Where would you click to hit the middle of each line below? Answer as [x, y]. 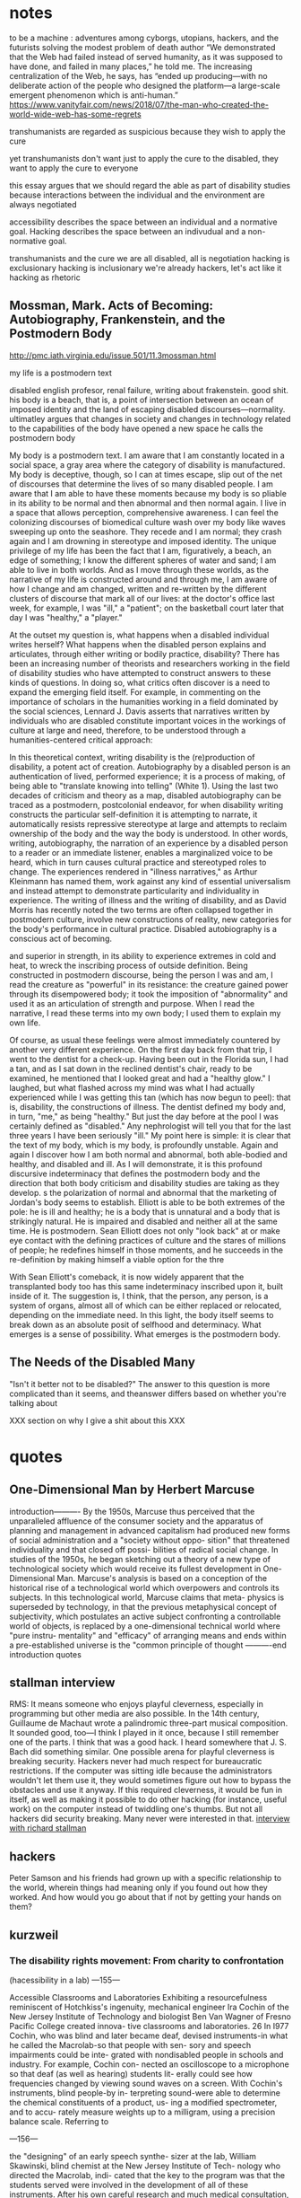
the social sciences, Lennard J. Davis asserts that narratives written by [140, 711]
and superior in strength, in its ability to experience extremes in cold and [143, 955]
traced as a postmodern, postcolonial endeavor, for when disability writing [146, 804]
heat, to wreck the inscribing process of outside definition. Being [129, 965]
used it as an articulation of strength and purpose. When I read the [132, 1003]
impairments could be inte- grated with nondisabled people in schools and [146, 2054]
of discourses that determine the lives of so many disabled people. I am [141, 484]
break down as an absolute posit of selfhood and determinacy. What [135, 1324]
